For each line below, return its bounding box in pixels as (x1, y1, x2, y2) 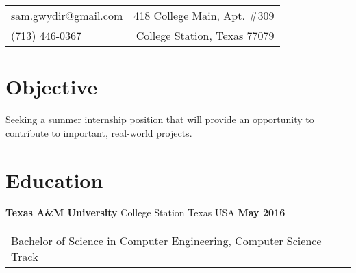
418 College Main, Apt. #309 (133, 8, 275, 23)
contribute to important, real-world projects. (5, 125, 192, 140)
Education (5, 166, 103, 194)
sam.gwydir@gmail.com (11, 8, 123, 23)
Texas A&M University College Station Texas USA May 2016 (5, 205, 285, 220)
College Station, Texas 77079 (136, 27, 275, 43)
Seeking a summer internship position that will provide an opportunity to (5, 112, 314, 127)
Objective (5, 73, 98, 101)
